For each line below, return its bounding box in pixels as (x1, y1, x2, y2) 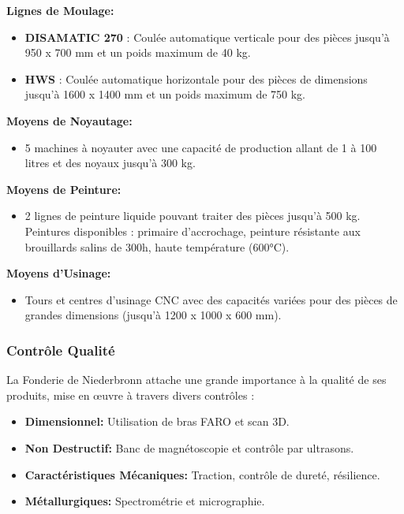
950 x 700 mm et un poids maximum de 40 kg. (24, 44, 251, 61)
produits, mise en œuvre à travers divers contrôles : (6, 386, 255, 403)
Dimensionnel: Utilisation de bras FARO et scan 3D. (24, 413, 290, 430)
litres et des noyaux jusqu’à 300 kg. (24, 155, 196, 171)
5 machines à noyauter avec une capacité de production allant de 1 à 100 (24, 139, 377, 155)
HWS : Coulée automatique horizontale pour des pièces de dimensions (24, 70, 368, 87)
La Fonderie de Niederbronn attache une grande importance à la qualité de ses (6, 371, 387, 388)
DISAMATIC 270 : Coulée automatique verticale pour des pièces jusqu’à (24, 28, 390, 45)
